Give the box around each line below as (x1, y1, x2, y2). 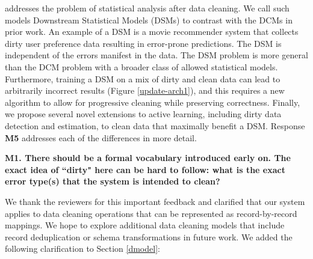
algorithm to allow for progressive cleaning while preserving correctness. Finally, (5, 96, 300, 108)
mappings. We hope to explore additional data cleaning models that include (5, 219, 285, 231)
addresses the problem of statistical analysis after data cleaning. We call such (5, 2, 290, 14)
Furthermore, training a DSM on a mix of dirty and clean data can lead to (5, 72, 280, 85)
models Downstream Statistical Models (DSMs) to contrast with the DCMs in (5, 13, 293, 26)
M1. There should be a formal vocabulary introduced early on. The (5, 151, 291, 164)
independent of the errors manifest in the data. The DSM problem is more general (5, 49, 308, 61)
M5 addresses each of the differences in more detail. (5, 131, 197, 144)
